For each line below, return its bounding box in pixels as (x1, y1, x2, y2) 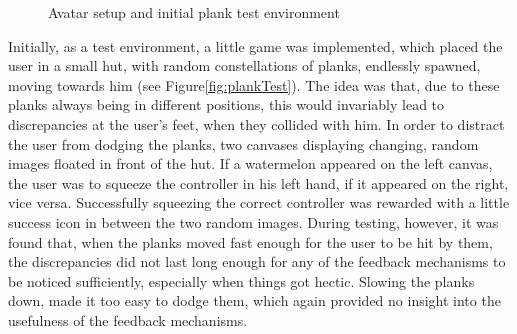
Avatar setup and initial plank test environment (48, 2, 340, 22)
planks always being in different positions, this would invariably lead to (8, 94, 445, 115)
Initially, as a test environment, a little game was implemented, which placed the (8, 35, 503, 56)
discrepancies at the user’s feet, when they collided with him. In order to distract (8, 113, 505, 134)
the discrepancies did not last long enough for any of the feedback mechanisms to (8, 251, 506, 272)
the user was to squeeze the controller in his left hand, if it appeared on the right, (8, 172, 509, 193)
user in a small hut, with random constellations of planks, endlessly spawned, (8, 55, 481, 76)
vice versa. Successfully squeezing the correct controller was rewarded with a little (8, 192, 510, 213)
